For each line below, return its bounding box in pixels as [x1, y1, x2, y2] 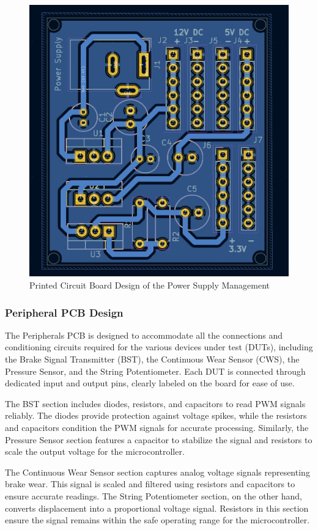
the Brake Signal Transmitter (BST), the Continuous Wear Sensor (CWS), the [5, 352, 300, 365]
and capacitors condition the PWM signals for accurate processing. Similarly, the [5, 421, 309, 433]
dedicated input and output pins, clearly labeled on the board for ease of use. [5, 377, 295, 389]
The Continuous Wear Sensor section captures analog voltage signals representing [5, 465, 310, 478]
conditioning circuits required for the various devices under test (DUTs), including [5, 340, 313, 353]
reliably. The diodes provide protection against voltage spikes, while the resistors [5, 409, 307, 422]
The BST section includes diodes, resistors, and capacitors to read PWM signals [5, 397, 306, 410]
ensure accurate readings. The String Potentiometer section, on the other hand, [5, 489, 302, 502]
